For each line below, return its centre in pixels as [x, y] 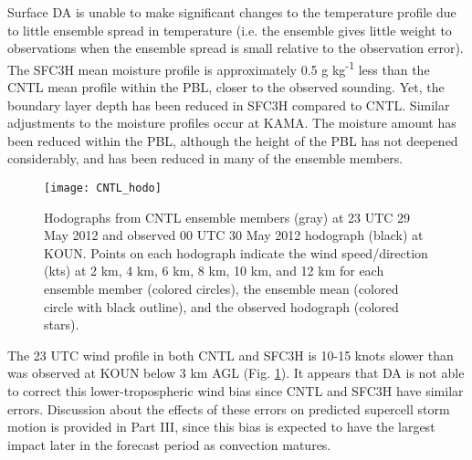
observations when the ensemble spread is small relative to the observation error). [236, 48]
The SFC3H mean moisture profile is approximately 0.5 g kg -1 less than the [219, 68]
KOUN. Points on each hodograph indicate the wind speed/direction [236, 252]
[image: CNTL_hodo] [103, 188]
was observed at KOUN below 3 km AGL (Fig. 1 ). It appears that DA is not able [236, 373]
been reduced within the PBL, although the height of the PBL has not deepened [233, 140]
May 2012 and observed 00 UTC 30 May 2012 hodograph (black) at [234, 235]
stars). [62, 324]
